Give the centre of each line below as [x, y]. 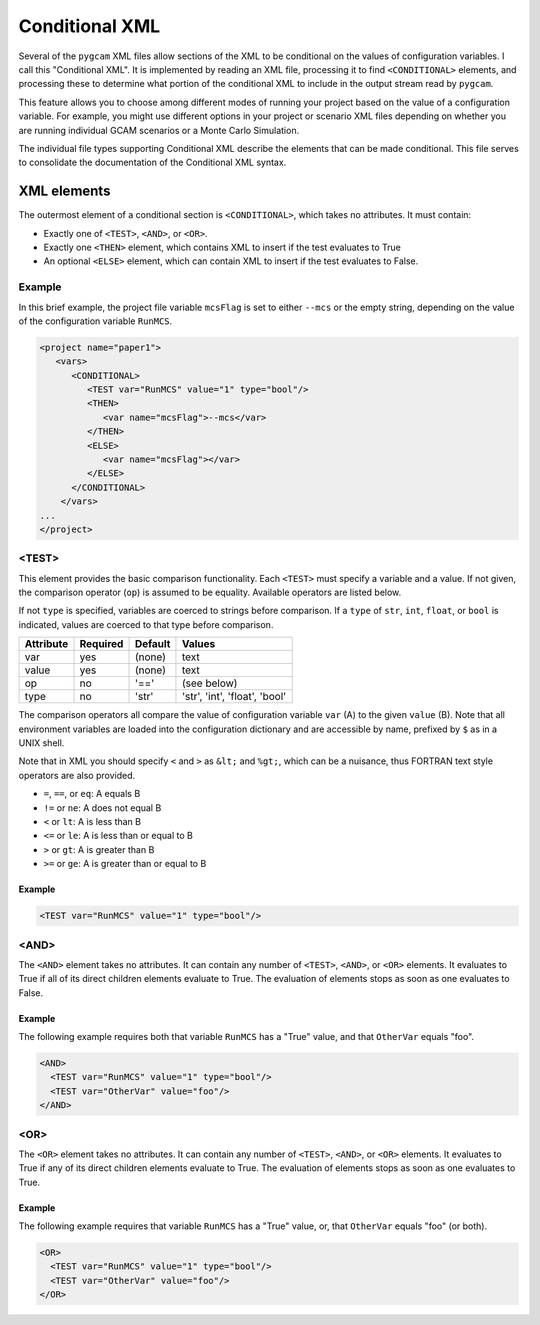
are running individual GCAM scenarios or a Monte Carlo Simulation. [159, 130]
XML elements [64, 191]
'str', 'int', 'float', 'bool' [234, 697]
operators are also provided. [76, 775]
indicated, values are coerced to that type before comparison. [146, 624]
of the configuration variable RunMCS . [95, 321]
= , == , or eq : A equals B [92, 794]
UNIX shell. [41, 743]
